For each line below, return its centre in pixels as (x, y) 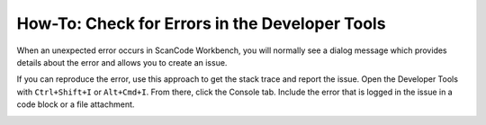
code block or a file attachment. (76, 104)
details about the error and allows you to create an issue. (122, 62)
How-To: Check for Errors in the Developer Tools (201, 23)
